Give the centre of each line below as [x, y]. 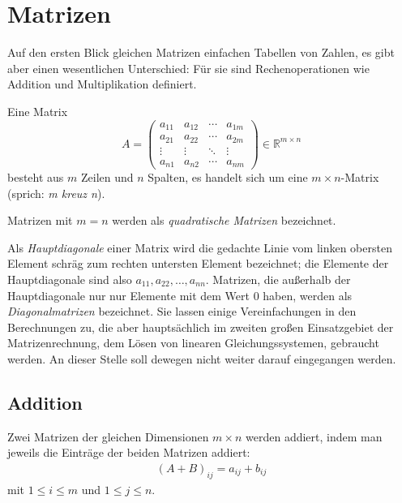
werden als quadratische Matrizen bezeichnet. [224, 220]
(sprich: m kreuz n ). [56, 193]
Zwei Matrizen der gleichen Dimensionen [108, 436]
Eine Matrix [38, 111]
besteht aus [36, 177]
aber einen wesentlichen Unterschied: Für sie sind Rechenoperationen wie [188, 68]
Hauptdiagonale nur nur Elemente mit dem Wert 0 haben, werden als [180, 295]
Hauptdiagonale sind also [70, 279]
